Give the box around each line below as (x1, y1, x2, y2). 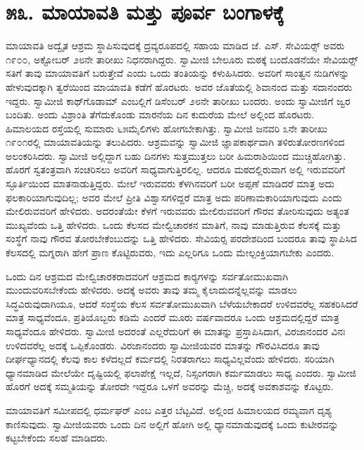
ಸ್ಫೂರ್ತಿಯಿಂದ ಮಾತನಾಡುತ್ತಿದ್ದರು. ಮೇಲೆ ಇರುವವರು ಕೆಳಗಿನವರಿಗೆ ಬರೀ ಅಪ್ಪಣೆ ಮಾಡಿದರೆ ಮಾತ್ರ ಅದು (6, 176, 334, 191)
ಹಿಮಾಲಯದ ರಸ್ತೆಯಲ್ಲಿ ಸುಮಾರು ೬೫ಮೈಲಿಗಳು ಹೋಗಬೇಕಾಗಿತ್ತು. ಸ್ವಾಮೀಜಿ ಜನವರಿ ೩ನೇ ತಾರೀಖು (6, 120, 328, 135)
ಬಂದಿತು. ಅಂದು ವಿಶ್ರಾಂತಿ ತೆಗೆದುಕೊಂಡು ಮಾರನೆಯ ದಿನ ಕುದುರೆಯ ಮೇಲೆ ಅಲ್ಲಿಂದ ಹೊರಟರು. (6, 107, 315, 122)
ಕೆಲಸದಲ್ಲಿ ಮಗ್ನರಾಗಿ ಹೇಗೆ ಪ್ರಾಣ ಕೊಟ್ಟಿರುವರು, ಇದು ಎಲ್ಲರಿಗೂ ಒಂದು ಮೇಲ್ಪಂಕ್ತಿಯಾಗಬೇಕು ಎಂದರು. (6, 245, 334, 260)
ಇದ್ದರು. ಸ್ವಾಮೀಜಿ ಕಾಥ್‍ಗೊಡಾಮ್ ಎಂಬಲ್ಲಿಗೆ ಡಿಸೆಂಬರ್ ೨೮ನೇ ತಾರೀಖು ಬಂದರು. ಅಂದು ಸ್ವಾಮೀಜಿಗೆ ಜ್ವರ (6, 93, 351, 108)
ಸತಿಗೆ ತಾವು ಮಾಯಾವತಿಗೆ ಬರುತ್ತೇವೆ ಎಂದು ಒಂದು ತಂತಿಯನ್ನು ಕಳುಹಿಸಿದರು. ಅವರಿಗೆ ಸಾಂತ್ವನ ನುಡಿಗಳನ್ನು (6, 65, 350, 80)
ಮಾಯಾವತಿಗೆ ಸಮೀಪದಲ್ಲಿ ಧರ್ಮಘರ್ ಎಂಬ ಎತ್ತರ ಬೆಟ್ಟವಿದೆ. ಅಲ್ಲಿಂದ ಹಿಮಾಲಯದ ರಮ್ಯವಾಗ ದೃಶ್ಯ (6, 402, 332, 417)
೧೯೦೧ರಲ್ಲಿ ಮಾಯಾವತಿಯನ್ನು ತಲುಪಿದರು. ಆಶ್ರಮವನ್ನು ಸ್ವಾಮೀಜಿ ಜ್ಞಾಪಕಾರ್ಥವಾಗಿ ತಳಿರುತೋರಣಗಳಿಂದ (6, 135, 345, 149)
